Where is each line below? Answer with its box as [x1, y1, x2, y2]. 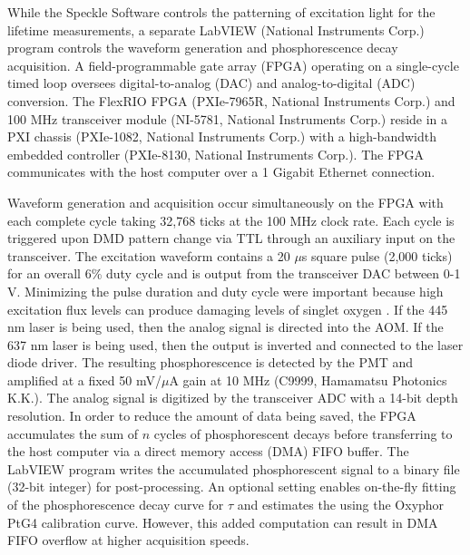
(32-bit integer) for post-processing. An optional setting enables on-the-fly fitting [7, 477, 456, 496]
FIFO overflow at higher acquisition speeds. [7, 531, 250, 550]
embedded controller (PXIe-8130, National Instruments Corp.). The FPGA [7, 144, 425, 163]
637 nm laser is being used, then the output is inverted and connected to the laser [7, 335, 464, 354]
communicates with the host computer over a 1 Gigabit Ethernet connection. [7, 162, 436, 181]
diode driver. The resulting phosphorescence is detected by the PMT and [7, 353, 414, 372]
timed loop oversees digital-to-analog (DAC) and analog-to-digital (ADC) [7, 73, 416, 92]
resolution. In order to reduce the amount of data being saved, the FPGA [7, 406, 416, 425]
